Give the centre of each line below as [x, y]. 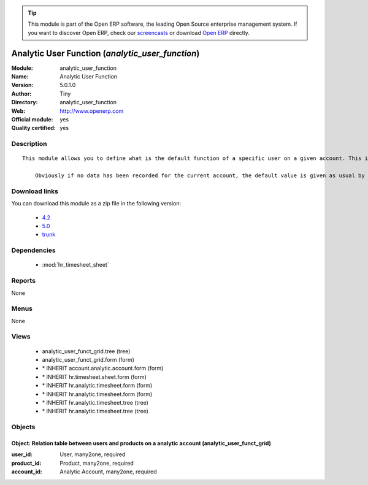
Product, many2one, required [97, 463]
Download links [35, 191]
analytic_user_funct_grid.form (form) [88, 360]
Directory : [25, 102]
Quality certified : [34, 128]
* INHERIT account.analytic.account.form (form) [103, 369]
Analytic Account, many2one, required [108, 472]
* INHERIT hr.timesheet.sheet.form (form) [94, 376]
